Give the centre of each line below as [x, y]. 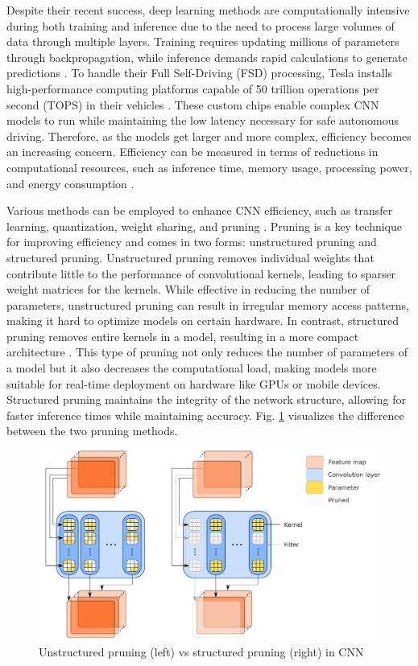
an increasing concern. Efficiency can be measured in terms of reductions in [192, 152]
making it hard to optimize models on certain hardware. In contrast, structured [203, 321]
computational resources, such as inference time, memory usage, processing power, [209, 167]
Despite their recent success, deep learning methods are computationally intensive [208, 10]
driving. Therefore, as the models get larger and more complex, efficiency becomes [209, 136]
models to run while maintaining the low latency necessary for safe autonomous [203, 120]
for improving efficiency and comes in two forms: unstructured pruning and [192, 242]
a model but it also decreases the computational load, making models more [192, 368]
